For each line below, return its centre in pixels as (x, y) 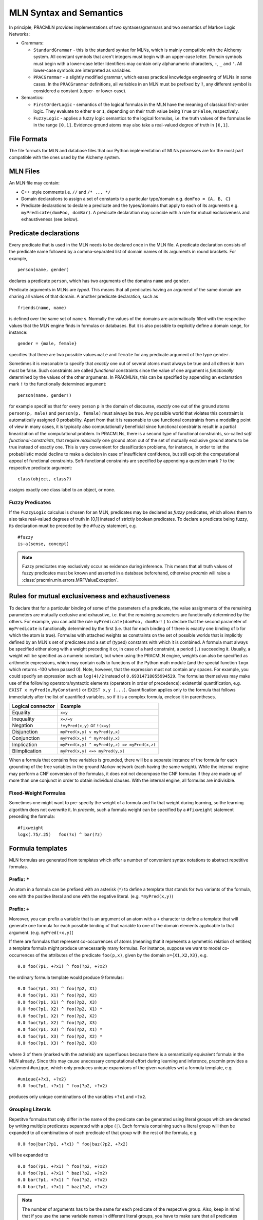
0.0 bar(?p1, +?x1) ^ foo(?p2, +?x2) (63, 1180)
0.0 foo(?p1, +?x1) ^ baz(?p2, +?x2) (63, 1173)
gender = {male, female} (47, 344)
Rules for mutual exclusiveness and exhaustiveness (90, 596)
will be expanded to (29, 1155)
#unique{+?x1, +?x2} (42, 1079)
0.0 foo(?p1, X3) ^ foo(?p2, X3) (57, 1043)
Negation (23, 726)
